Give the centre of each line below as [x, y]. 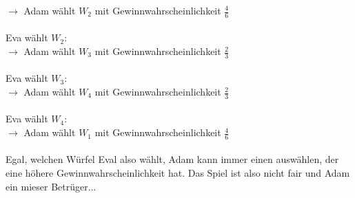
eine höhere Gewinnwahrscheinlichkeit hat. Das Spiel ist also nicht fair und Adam [178, 173]
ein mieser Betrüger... [51, 186]
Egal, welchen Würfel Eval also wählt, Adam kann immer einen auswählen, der [172, 159]
